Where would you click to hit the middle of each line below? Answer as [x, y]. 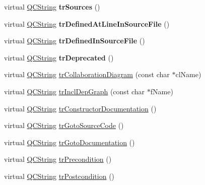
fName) [162, 91]
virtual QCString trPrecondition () [58, 159]
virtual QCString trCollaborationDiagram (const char [87, 74]
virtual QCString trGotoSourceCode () [64, 125]
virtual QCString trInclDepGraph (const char [75, 91]
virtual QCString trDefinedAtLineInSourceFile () [87, 23]
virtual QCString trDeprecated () [59, 57]
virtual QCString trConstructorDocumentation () [80, 108]
